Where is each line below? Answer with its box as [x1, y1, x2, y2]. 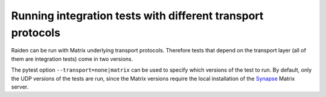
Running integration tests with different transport [11, 9, 264, 22]
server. [11, 83, 29, 90]
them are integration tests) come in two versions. [11, 55, 133, 63]
